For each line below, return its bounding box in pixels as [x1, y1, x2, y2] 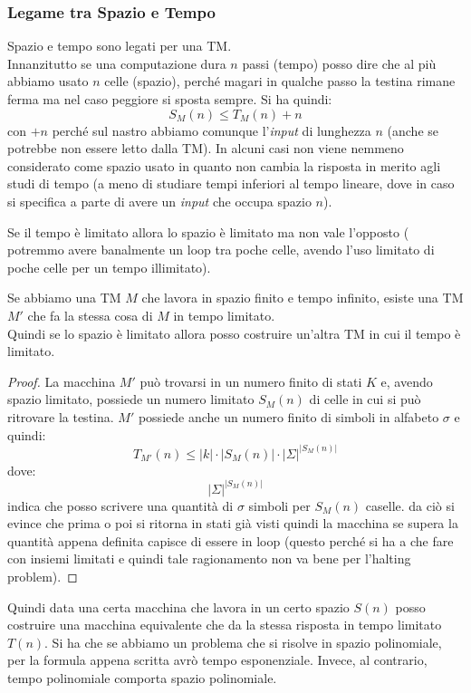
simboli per [248, 496, 311, 515]
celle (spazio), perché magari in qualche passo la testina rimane [104, 72, 456, 91]
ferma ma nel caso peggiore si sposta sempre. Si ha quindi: [7, 90, 332, 108]
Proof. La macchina [7, 371, 116, 390]
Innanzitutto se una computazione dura [7, 53, 226, 72]
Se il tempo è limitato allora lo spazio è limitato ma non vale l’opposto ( [7, 222, 409, 241]
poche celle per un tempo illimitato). [7, 257, 211, 276]
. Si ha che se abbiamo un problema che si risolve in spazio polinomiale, [44, 632, 442, 651]
